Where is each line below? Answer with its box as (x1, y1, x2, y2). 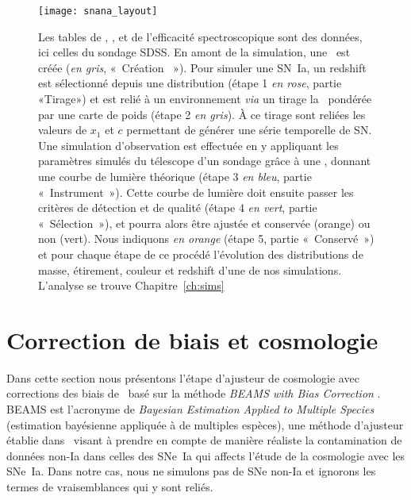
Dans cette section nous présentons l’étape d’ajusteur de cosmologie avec (6, 369, 359, 386)
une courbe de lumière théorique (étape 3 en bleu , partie (38, 168, 312, 184)
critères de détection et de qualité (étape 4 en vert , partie (38, 199, 317, 216)
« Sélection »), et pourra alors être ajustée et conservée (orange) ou (38, 214, 371, 231)
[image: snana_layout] (38, 6, 158, 17)
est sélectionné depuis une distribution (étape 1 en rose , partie (38, 75, 342, 91)
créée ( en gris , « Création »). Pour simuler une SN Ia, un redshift (38, 59, 367, 75)
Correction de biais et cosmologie (6, 323, 378, 356)
